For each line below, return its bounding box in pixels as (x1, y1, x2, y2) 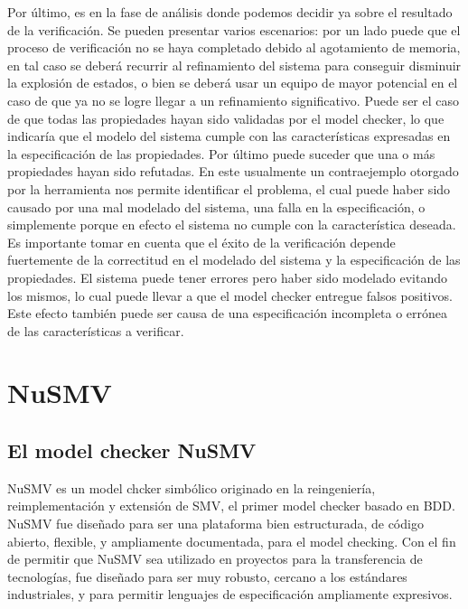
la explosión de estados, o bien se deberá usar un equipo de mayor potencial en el (7, 73, 458, 92)
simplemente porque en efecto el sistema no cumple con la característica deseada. (7, 215, 456, 234)
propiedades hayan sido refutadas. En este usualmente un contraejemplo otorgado (7, 162, 459, 181)
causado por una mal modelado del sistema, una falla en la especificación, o (7, 197, 426, 216)
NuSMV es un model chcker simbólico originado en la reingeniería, (7, 478, 376, 497)
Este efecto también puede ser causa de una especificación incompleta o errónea (7, 304, 448, 323)
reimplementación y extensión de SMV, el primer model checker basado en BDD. (7, 496, 455, 515)
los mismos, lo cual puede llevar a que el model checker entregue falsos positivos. (7, 286, 453, 304)
